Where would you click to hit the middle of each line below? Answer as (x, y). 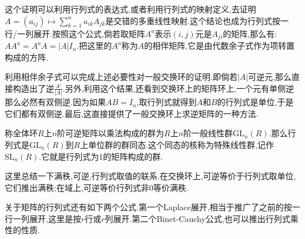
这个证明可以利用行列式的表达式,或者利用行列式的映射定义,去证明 (130, 9)
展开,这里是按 (55, 218)
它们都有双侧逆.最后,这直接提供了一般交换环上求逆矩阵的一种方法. (132, 113)
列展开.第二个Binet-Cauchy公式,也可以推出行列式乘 (202, 218)
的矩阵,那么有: (250, 33)
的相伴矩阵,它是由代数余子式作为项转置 (219, 46)
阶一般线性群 (208, 133)
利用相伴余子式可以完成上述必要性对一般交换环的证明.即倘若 (121, 77)
